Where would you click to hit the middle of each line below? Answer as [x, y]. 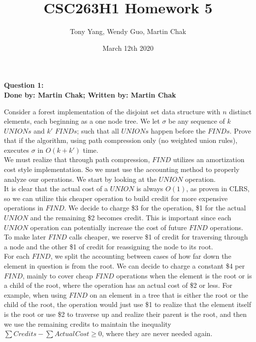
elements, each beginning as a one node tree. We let [82, 121]
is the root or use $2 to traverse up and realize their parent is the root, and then [125, 314]
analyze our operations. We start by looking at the [80, 179]
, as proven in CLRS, [218, 188]
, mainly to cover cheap [58, 275]
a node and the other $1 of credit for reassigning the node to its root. [109, 246]
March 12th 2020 [128, 48]
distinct [240, 111]
